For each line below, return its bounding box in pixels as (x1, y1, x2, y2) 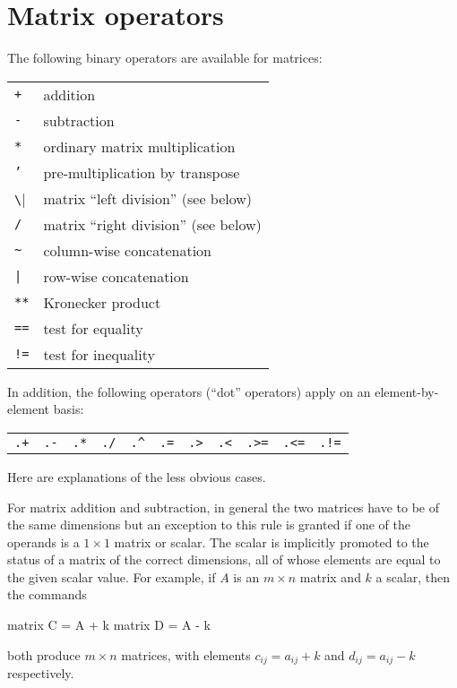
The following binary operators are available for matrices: (7, 48, 323, 67)
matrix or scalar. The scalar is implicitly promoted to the (114, 532, 429, 551)
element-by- (375, 382, 439, 400)
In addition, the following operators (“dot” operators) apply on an (7, 382, 371, 400)
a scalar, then (375, 567, 451, 586)
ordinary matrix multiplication (43, 135, 236, 157)
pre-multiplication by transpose (43, 161, 240, 183)
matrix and (299, 567, 361, 586)
